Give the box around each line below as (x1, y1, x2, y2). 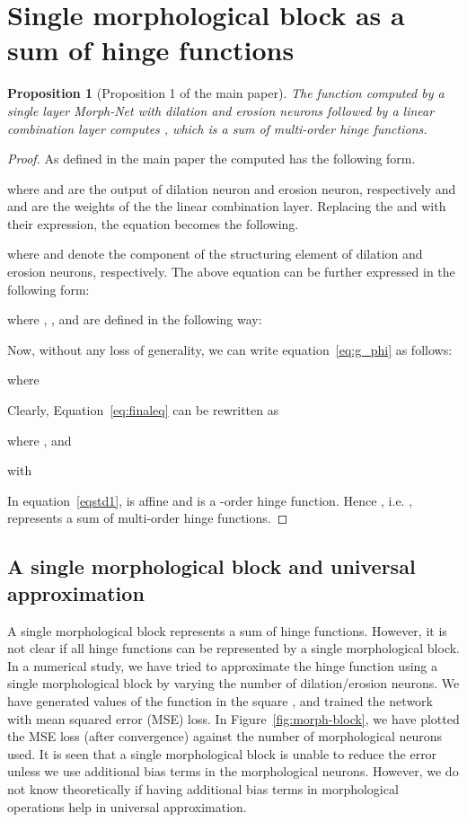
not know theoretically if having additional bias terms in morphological (7, 779, 399, 798)
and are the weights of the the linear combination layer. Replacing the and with (7, 197, 446, 216)
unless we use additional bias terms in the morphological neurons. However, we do (7, 762, 459, 781)
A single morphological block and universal (7, 552, 416, 580)
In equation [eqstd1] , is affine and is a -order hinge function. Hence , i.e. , (7, 491, 413, 509)
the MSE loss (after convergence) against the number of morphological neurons (7, 727, 443, 746)
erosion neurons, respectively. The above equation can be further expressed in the (7, 262, 455, 281)
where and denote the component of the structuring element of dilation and (7, 244, 423, 263)
